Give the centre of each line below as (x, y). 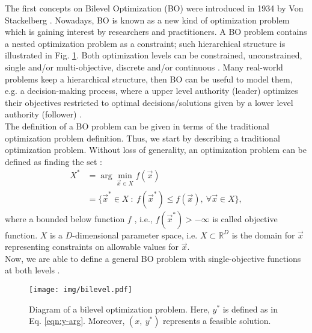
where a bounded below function (65, 218)
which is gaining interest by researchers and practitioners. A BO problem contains (156, 32)
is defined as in (250, 309)
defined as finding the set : (54, 161)
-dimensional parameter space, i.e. (135, 235)
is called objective (245, 218)
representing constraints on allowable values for (92, 247)
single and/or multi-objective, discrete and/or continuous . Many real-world (144, 67)
